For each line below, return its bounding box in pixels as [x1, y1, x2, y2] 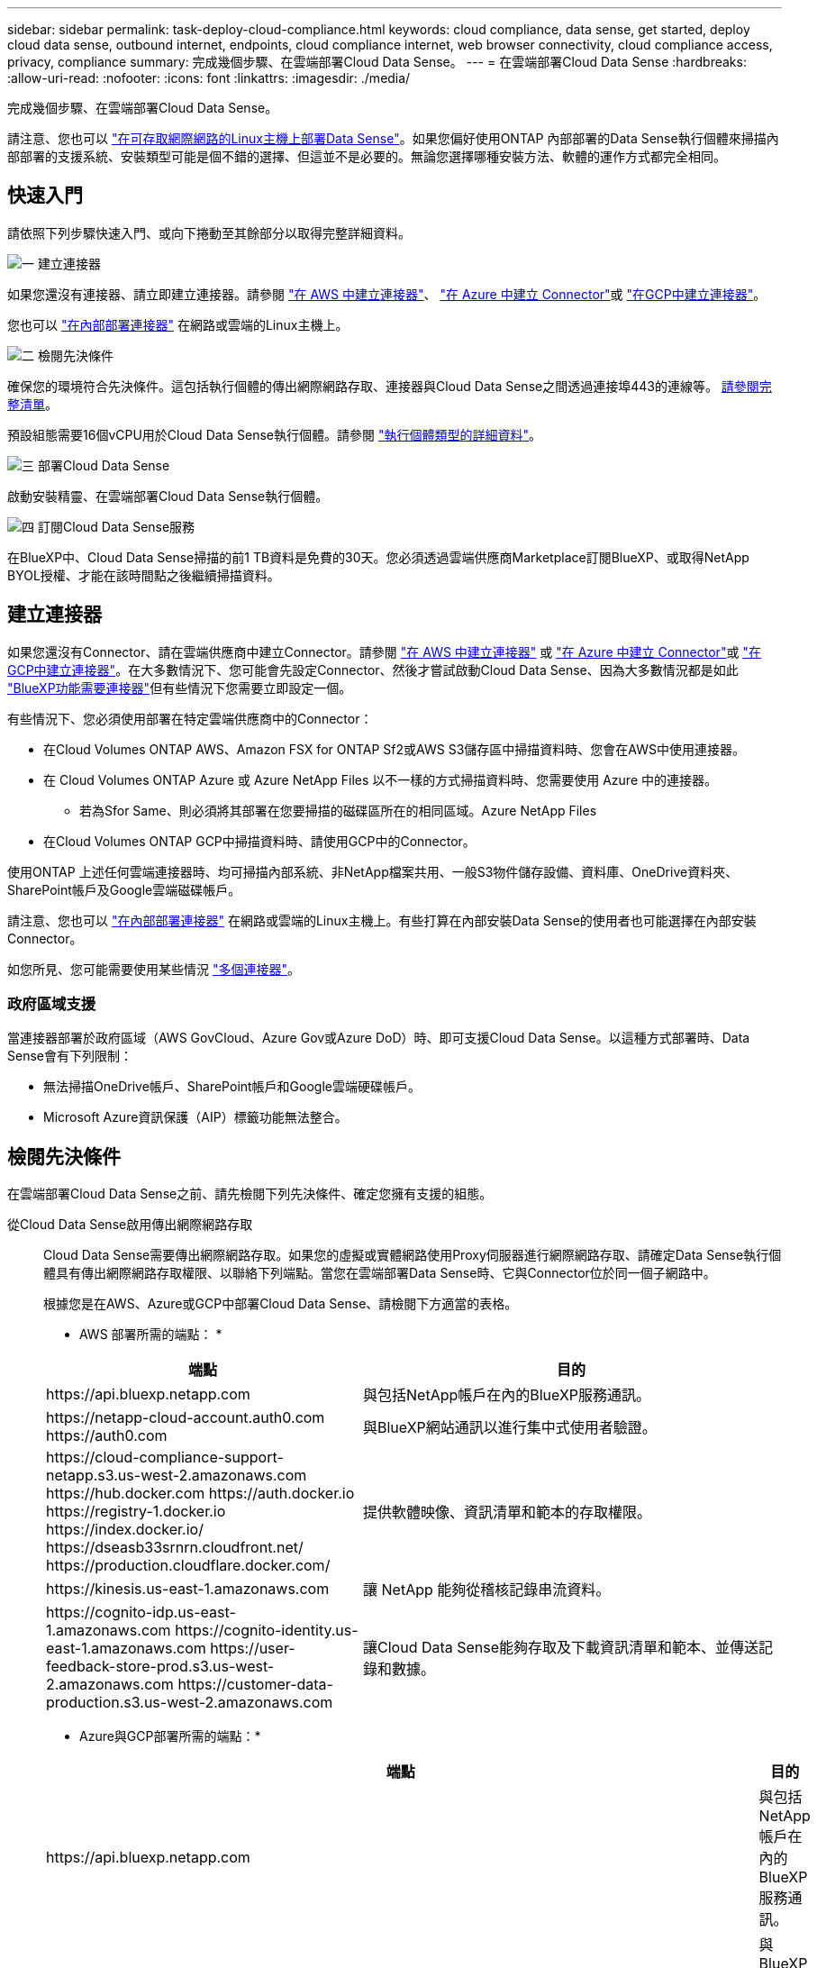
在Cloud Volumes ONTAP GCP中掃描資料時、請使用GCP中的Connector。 [43, 833, 476, 849]
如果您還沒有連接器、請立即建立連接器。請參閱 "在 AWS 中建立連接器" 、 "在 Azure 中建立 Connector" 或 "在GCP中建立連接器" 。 [7, 286, 767, 302]
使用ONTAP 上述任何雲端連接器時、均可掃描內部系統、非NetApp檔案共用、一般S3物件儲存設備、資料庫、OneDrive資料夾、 [7, 863, 739, 879]
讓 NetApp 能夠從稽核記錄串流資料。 [363, 1581, 611, 1599]
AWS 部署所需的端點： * [79, 1326, 222, 1343]
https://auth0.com [46, 1426, 168, 1445]
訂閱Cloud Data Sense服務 [37, 518, 195, 534]
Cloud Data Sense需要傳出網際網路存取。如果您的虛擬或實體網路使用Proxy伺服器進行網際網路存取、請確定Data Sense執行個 [43, 1247, 782, 1263]
